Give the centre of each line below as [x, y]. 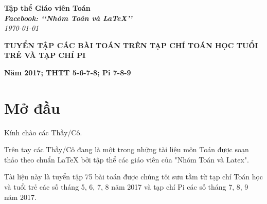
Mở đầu [32, 107]
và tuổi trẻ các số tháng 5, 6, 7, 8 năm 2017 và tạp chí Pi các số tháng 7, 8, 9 [126, 187]
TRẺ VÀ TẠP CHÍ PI [45, 55]
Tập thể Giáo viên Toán [47, 8]
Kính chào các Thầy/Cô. [43, 132]
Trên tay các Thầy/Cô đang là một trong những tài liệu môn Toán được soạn [127, 149]
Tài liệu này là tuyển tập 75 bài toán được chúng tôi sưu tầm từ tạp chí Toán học [134, 177]
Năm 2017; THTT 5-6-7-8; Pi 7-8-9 [68, 72]
